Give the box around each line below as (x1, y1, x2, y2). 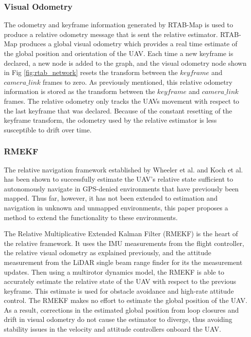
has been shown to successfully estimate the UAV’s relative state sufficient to (4, 174, 233, 184)
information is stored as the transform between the (4, 86, 155, 96)
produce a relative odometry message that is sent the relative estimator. (4, 29, 218, 39)
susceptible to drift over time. (4, 124, 92, 134)
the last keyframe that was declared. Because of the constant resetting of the (4, 105, 233, 115)
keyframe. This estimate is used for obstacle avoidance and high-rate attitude (4, 285, 234, 296)
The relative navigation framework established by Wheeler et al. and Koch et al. (4, 164, 243, 174)
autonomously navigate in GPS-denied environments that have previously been (4, 183, 239, 193)
